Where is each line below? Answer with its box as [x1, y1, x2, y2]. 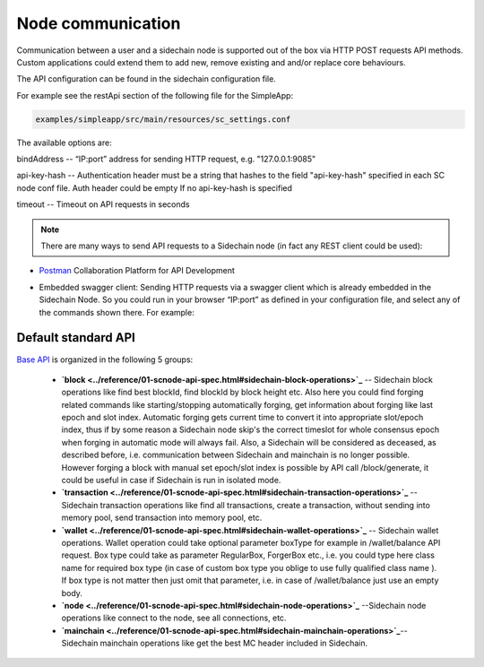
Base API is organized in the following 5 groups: [16, 354, 194, 365]
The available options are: [16, 137, 112, 148]
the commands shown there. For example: [39, 307, 194, 317]
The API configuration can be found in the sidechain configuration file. [16, 74, 277, 84]
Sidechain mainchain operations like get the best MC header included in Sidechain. [61, 637, 368, 649]
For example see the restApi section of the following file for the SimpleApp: [16, 90, 294, 100]
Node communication [16, 13, 181, 33]
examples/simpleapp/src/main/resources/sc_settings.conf [35, 114, 291, 125]
